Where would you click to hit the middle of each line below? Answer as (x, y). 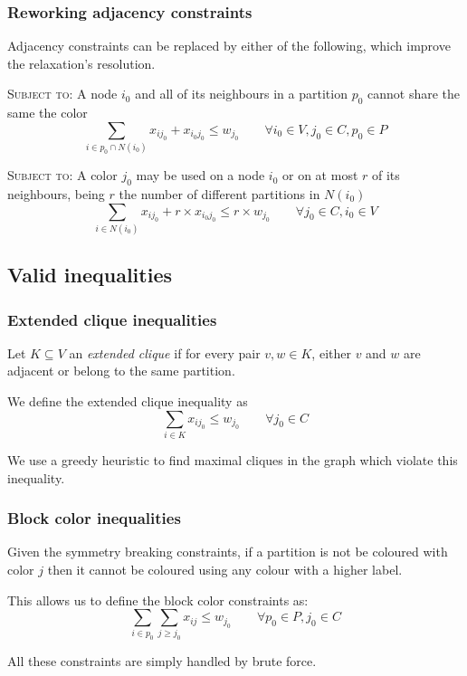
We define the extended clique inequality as (128, 401)
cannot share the (414, 94)
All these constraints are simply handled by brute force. (162, 661)
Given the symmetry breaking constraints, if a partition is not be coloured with (228, 552)
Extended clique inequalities (112, 319)
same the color (48, 113)
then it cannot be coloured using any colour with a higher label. (225, 569)
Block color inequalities (94, 518)
